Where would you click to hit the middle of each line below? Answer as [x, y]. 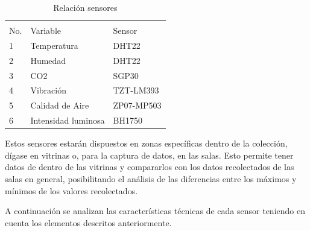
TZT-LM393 [136, 90]
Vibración [48, 90]
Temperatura [54, 45]
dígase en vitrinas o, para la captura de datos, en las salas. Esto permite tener [149, 155]
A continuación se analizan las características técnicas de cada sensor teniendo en [155, 211]
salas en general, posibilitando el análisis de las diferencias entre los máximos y [151, 179]
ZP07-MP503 [137, 105]
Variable [46, 30]
